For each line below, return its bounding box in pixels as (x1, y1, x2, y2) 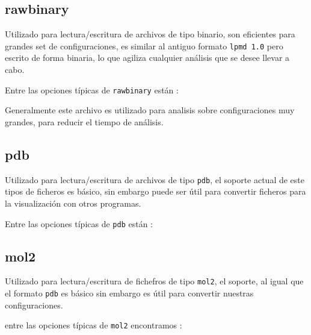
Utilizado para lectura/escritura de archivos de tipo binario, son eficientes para (5, 28, 295, 40)
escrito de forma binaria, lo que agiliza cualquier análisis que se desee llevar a (5, 51, 290, 64)
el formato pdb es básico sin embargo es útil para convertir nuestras (5, 287, 254, 299)
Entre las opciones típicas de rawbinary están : (5, 83, 179, 96)
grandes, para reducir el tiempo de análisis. (5, 115, 164, 128)
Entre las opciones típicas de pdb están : (5, 217, 153, 230)
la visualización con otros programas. (5, 196, 141, 209)
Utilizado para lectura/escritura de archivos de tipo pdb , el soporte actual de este (5, 173, 305, 186)
